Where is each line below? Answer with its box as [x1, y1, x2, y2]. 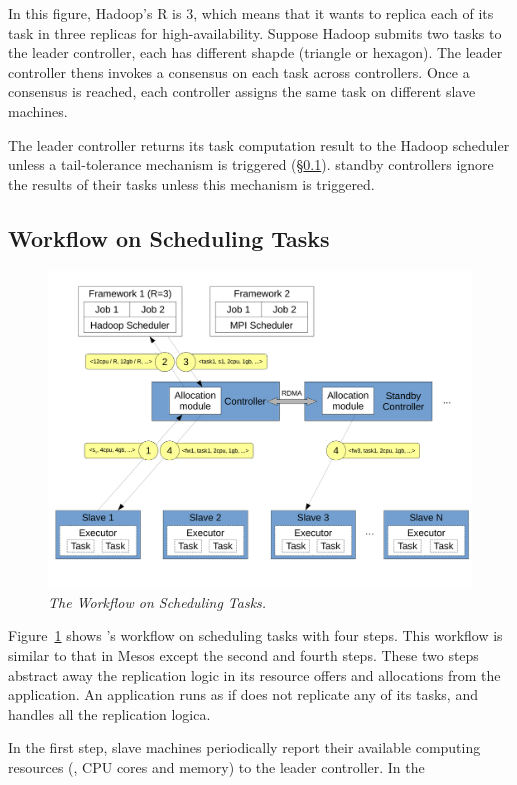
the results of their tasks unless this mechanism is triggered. [8, 173, 375, 194]
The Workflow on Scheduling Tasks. [48, 591, 267, 612]
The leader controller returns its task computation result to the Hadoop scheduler [8, 134, 510, 155]
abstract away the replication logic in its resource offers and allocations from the [8, 664, 501, 685]
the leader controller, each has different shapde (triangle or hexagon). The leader [8, 42, 503, 63]
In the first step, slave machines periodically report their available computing [8, 737, 481, 758]
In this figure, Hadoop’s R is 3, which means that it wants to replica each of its [8, 3, 494, 23]
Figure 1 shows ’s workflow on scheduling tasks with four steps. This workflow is [8, 625, 503, 646]
